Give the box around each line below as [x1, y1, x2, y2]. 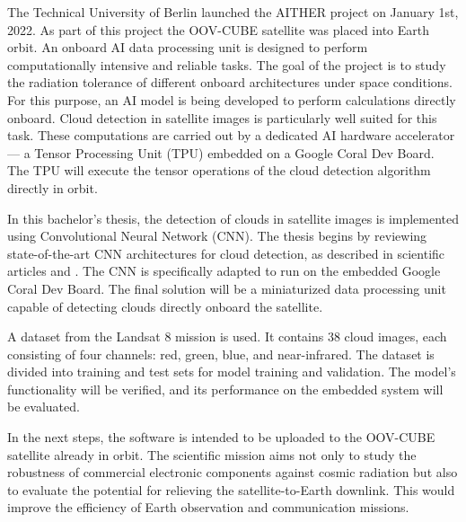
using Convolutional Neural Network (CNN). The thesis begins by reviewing [7, 226, 427, 245]
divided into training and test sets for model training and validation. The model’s [7, 362, 456, 381]
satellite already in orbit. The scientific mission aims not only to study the [7, 445, 417, 464]
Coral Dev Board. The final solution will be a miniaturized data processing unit [7, 279, 446, 297]
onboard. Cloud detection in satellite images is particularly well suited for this [7, 108, 437, 127]
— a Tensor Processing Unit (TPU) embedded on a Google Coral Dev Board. [7, 143, 435, 162]
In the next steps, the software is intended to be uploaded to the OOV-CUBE [7, 428, 435, 447]
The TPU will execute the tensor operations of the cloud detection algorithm [7, 161, 431, 180]
